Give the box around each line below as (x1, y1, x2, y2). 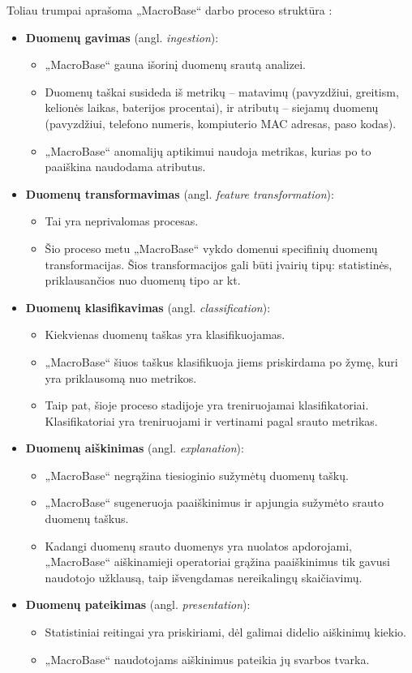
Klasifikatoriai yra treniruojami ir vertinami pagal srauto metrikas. (45, 412, 378, 429)
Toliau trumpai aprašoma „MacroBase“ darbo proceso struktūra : (6, 2, 333, 18)
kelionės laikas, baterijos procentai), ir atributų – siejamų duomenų (45, 99, 379, 116)
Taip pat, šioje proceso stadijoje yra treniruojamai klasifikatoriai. (45, 397, 369, 414)
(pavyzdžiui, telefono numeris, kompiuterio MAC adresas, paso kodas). (45, 114, 397, 131)
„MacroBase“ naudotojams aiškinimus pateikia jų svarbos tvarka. (45, 650, 370, 667)
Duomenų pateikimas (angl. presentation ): (25, 596, 251, 613)
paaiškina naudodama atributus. (45, 158, 206, 175)
